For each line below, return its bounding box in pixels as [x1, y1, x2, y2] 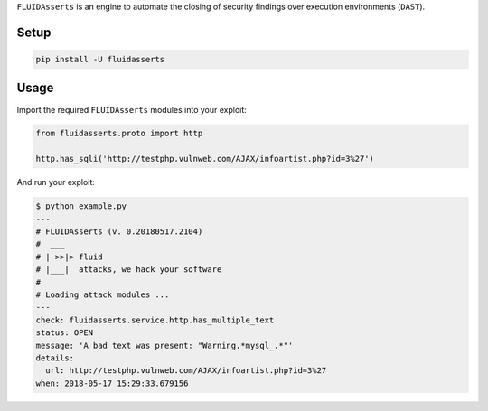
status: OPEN [35, 328, 94, 338]
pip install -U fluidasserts [35, 54, 165, 64]
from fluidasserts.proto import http [35, 128, 203, 139]
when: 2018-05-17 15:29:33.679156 [35, 378, 189, 388]
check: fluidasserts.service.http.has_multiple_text [35, 314, 275, 325]
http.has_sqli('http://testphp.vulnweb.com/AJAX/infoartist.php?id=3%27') [35, 154, 375, 164]
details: [35, 352, 75, 363]
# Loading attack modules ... [35, 289, 170, 300]
